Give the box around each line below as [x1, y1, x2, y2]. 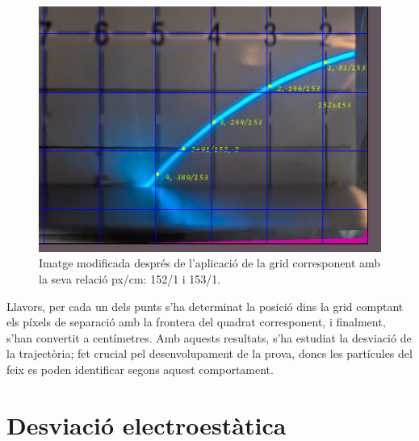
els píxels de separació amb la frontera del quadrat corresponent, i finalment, [6, 313, 386, 330]
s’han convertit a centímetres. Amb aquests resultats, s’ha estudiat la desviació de [6, 329, 412, 346]
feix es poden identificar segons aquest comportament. [6, 361, 274, 378]
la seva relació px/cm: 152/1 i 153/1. [39, 271, 221, 288]
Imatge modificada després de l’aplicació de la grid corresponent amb [39, 254, 381, 271]
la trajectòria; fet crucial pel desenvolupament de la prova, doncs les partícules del [6, 345, 413, 362]
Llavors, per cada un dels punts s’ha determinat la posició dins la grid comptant [6, 297, 404, 314]
